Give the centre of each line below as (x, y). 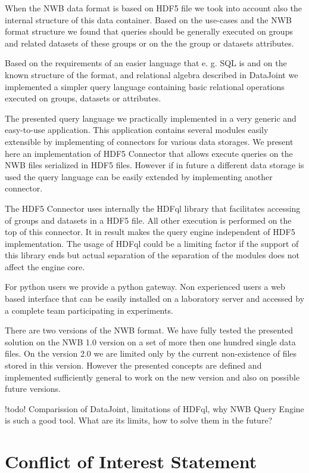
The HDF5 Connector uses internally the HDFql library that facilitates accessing (153, 208)
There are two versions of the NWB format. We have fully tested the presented (149, 330)
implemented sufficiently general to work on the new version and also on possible (152, 377)
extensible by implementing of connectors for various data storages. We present (149, 141)
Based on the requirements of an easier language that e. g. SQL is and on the (146, 63)
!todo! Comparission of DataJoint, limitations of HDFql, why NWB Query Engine (154, 408)
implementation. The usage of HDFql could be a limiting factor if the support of (152, 243)
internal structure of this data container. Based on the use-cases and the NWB (149, 19)
